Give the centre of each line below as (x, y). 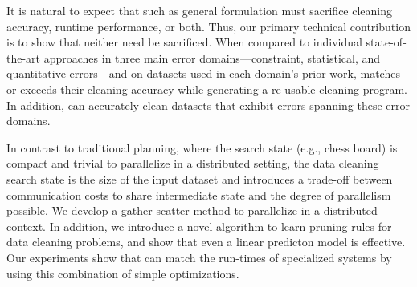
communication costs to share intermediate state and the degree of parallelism (199, 194)
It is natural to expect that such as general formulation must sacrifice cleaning (200, 10)
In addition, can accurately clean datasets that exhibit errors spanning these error (208, 105)
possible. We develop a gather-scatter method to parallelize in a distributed (192, 210)
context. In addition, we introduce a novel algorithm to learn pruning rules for (199, 226)
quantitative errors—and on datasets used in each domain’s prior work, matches (203, 73)
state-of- (386, 42)
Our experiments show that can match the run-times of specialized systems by (199, 257)
